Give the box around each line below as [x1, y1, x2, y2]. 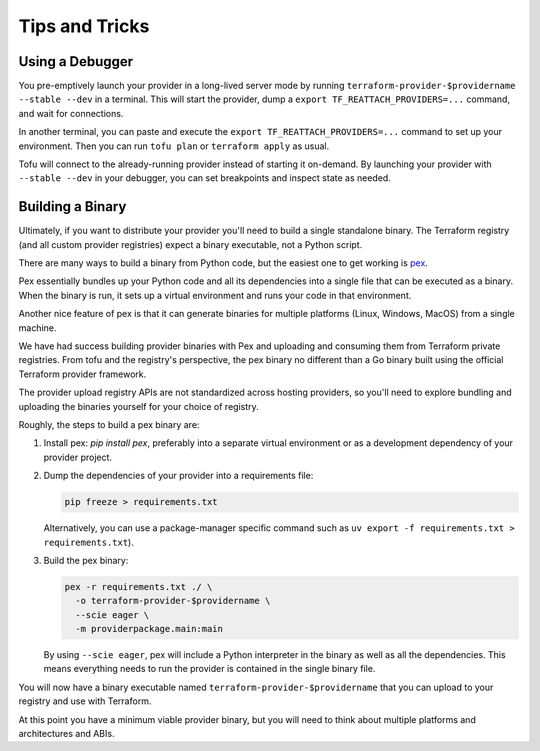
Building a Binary [18, 198, 127, 215]
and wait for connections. [18, 107, 124, 119]
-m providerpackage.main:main [75, 623, 224, 635]
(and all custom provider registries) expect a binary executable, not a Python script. [18, 238, 363, 250]
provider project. [43, 451, 113, 463]
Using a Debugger [18, 53, 134, 70]
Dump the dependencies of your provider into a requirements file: [43, 470, 314, 482]
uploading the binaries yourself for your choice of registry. [18, 400, 259, 412]
